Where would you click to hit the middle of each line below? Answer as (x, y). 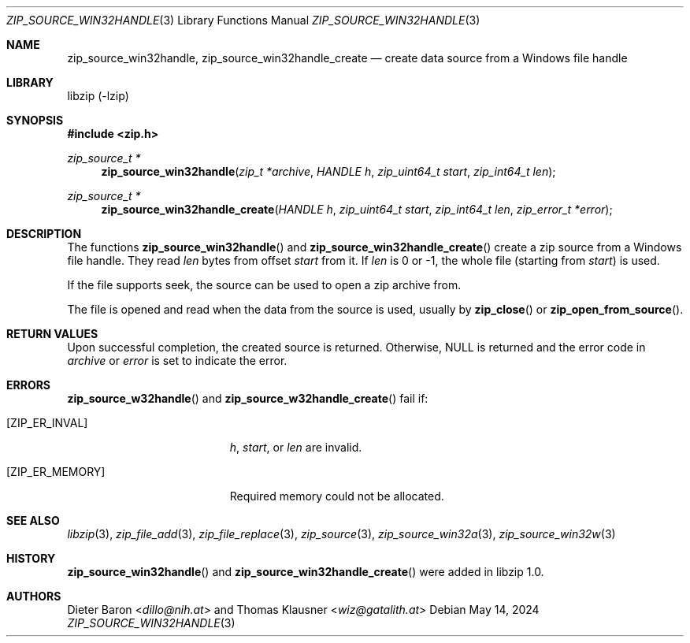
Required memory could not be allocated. (337, 496)
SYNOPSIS (35, 120)
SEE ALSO (33, 520)
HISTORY (31, 558)
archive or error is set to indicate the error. (177, 361)
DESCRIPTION (44, 234)
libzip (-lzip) (98, 96)
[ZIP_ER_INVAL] (47, 423)
